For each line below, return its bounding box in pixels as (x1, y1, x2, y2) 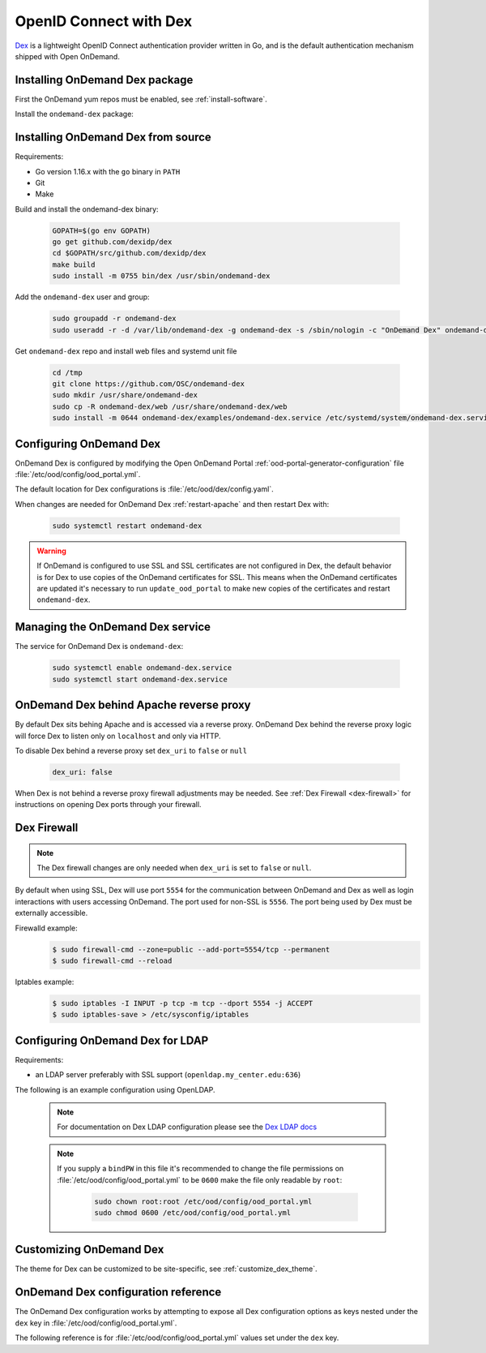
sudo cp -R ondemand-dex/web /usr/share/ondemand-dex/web (52, 402, 288, 411)
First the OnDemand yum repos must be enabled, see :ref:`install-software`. (15, 94, 267, 104)
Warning (36, 546, 66, 556)
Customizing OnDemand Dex (15, 1243, 164, 1256)
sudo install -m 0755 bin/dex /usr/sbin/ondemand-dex (52, 272, 271, 281)
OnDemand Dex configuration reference (15, 1286, 222, 1299)
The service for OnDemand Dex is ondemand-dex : (15, 642, 184, 651)
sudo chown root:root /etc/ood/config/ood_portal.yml (94, 1196, 313, 1206)
